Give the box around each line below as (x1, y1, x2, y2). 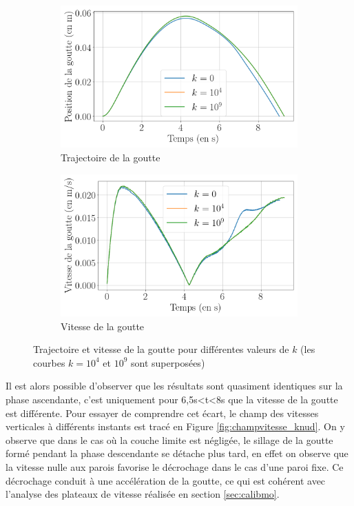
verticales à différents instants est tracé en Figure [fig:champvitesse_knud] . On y (6, 419, 345, 434)
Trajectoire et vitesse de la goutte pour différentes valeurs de (33, 342, 289, 356)
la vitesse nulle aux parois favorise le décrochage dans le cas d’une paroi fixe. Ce (6, 459, 344, 474)
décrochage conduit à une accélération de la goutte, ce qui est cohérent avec (6, 473, 326, 487)
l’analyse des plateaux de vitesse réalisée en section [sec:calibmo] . (6, 487, 280, 501)
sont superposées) (131, 355, 205, 370)
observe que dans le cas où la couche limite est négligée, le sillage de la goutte (6, 432, 333, 447)
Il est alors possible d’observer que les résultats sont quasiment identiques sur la (6, 378, 343, 393)
